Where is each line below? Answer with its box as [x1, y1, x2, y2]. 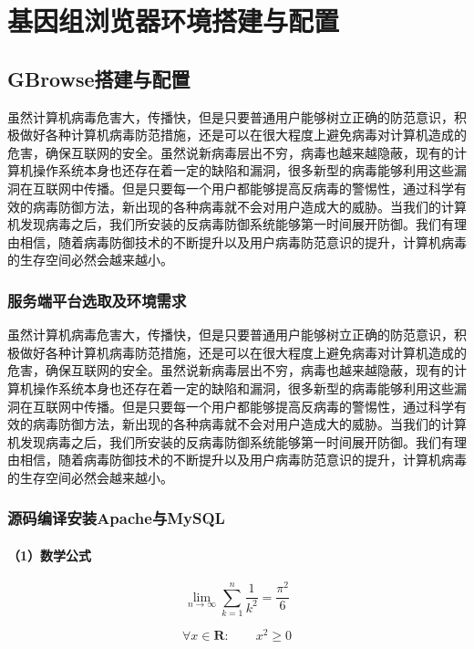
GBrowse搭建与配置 [7, 64, 191, 92]
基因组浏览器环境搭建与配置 [7, 2, 340, 39]
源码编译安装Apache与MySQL [7, 507, 225, 529]
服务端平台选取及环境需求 [7, 288, 187, 311]
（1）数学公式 [7, 545, 92, 564]
